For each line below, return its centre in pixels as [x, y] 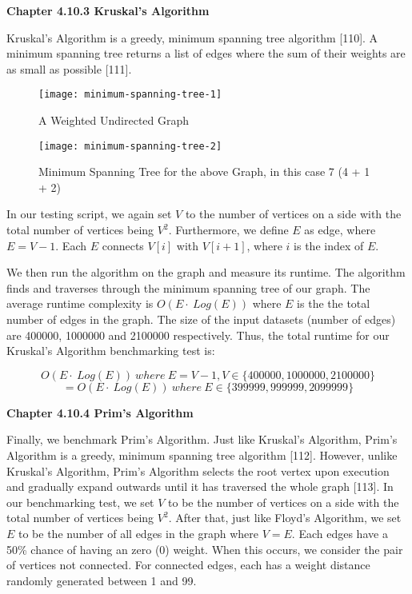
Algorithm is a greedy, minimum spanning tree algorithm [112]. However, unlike [202, 455]
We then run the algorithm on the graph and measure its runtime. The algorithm [206, 272]
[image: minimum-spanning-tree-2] [130, 146]
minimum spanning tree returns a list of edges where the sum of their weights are [206, 53]
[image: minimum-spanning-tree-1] [130, 95]
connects [123, 245]
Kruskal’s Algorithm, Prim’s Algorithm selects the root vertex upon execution [198, 470]
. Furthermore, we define [228, 230]
